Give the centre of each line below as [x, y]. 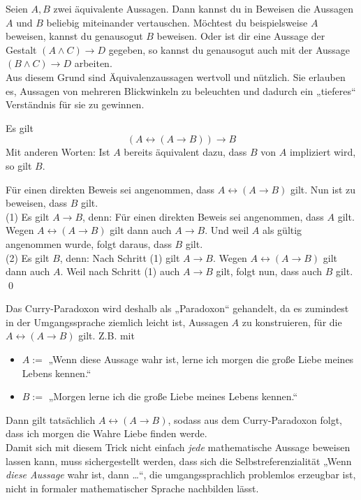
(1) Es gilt [28, 216]
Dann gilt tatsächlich [51, 419]
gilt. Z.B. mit [106, 336]
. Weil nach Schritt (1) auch [120, 271]
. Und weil [227, 230]
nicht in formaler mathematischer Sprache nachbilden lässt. [132, 488]
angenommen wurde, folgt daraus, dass [89, 243]
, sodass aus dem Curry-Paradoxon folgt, [255, 419]
